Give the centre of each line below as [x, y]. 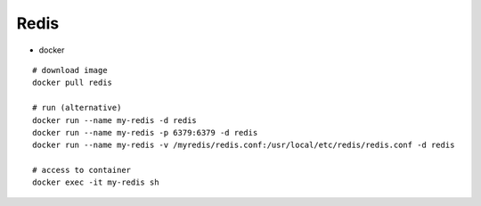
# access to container [82, 170]
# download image [70, 70]
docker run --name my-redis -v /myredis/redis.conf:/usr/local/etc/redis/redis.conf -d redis [244, 145]
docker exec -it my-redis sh [96, 182]
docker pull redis [73, 83]
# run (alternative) [77, 108]
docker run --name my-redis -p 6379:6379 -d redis [145, 132]
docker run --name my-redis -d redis [115, 120]
